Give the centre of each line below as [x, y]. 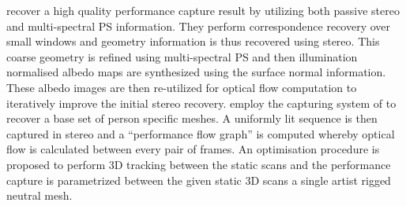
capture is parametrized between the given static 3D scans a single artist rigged [199, 180]
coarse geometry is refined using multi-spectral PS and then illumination [182, 56]
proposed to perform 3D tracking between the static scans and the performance [199, 164]
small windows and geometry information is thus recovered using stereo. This [193, 41]
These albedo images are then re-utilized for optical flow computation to [182, 87]
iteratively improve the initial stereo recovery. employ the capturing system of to [201, 103]
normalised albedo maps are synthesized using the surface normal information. [196, 72]
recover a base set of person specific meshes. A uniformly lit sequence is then [192, 118]
